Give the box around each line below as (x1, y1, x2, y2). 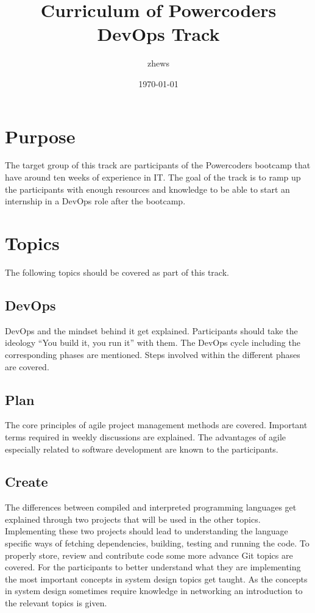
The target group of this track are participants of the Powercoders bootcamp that (5, 159, 311, 171)
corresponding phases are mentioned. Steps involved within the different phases (5, 348, 300, 360)
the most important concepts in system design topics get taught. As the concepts (5, 572, 308, 585)
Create (5, 472, 48, 491)
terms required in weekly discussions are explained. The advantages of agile (5, 430, 286, 443)
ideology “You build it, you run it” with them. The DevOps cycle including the (5, 336, 300, 349)
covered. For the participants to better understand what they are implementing (5, 561, 301, 573)
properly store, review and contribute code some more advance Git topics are (5, 548, 293, 561)
